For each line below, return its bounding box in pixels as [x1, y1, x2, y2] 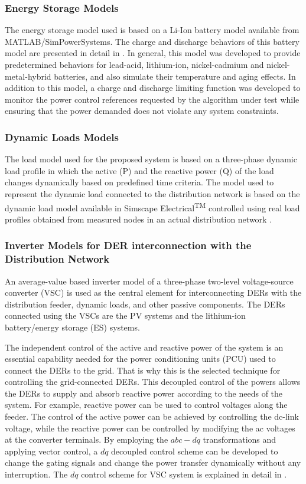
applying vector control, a [5, 444, 98, 457]
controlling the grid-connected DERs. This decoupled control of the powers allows [5, 375, 301, 388]
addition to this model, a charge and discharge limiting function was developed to [5, 81, 301, 94]
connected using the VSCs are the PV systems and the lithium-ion [5, 309, 246, 322]
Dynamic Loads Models [5, 129, 119, 144]
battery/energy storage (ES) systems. [5, 321, 140, 333]
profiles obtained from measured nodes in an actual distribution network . [5, 212, 272, 225]
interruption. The [5, 468, 68, 480]
